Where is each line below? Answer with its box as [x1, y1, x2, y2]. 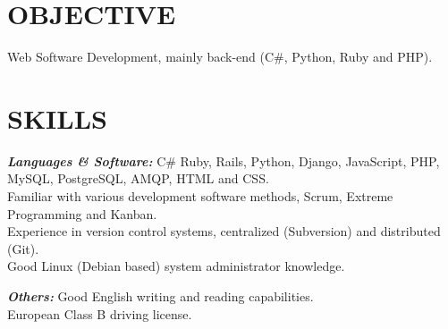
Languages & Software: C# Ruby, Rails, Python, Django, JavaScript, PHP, [7, 151, 440, 170]
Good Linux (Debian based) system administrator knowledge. [7, 257, 345, 275]
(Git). [7, 239, 39, 257]
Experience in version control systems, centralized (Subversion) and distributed [7, 222, 441, 240]
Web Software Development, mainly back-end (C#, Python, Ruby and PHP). [7, 47, 433, 66]
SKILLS [7, 99, 107, 136]
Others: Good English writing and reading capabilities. [7, 287, 314, 305]
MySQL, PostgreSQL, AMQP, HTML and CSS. [7, 169, 269, 188]
